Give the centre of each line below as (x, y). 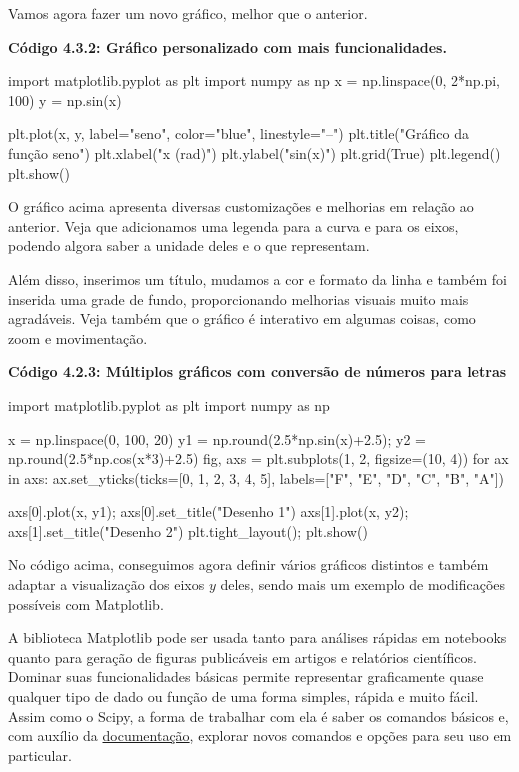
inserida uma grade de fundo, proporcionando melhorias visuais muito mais (238, 298)
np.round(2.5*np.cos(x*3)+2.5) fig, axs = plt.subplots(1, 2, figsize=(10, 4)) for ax (258, 458)
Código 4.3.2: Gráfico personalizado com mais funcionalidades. (227, 46)
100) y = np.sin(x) (65, 99)
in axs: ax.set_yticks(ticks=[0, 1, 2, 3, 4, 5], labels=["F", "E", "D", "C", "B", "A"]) (256, 477)
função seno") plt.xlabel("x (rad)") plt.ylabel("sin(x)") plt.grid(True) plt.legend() (254, 152)
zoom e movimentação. (78, 337)
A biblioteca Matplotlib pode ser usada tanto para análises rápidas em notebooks (257, 637)
